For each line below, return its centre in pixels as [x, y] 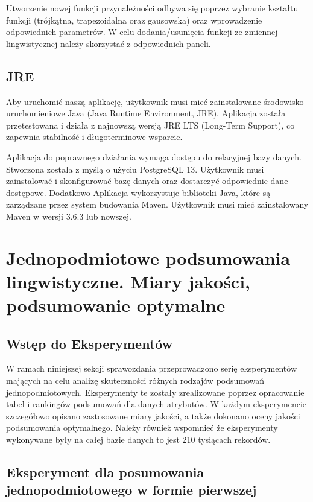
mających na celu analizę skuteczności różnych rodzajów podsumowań [135, 380]
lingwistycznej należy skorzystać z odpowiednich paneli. [109, 43]
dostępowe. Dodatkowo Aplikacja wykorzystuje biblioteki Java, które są [138, 192]
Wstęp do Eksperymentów [90, 343]
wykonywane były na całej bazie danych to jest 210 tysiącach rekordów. [138, 440]
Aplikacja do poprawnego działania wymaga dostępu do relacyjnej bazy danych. [154, 157]
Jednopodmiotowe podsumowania [148, 257]
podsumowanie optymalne [116, 305]
